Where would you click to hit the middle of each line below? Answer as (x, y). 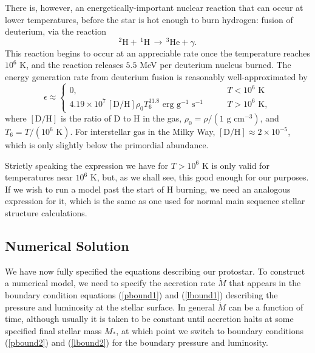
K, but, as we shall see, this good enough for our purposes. (199, 177)
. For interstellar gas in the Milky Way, (143, 132)
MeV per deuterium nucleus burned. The (215, 65)
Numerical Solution (67, 245)
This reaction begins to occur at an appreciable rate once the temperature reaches (157, 53)
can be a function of (266, 307)
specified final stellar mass (53, 330)
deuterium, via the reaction (56, 31)
